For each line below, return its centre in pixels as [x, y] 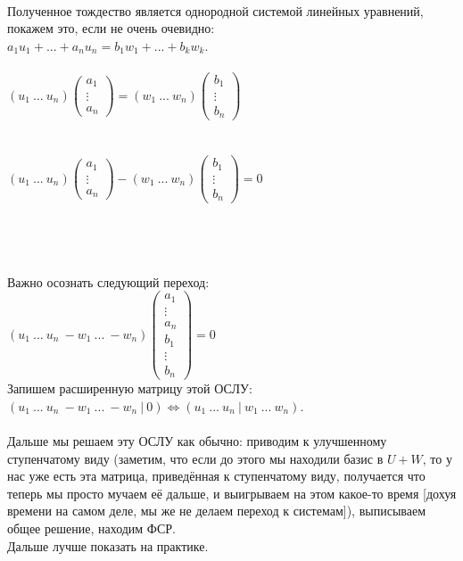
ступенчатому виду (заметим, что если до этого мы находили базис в [195, 458]
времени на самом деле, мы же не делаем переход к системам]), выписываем [217, 511]
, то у [437, 458]
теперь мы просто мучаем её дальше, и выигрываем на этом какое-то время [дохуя [232, 493]
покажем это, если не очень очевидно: [111, 28]
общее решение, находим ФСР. [91, 528]
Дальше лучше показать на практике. [108, 545]
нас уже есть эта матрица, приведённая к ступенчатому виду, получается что [216, 476]
